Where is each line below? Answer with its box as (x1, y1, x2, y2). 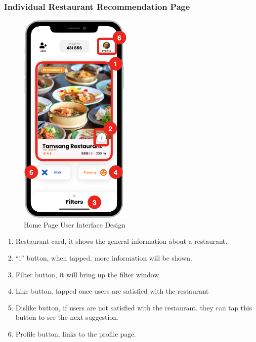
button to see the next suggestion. (15, 312, 119, 322)
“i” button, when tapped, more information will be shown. (15, 253, 192, 263)
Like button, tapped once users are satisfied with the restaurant (15, 286, 209, 296)
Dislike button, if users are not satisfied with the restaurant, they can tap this (15, 302, 252, 312)
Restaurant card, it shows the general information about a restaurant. (15, 236, 227, 246)
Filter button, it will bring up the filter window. (15, 269, 161, 279)
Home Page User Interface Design (24, 219, 126, 229)
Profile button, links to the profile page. (15, 328, 136, 339)
